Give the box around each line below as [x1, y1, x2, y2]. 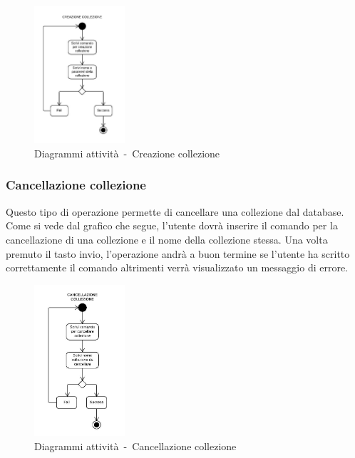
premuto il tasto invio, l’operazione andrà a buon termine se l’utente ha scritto [6, 246, 350, 261]
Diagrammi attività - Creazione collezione [34, 145, 220, 160]
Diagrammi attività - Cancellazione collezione [34, 438, 237, 453]
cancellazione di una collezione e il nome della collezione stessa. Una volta [6, 231, 328, 246]
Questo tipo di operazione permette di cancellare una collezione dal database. [6, 204, 344, 219]
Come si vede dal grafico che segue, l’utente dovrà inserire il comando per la [6, 218, 338, 233]
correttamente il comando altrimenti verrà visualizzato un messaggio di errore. [6, 260, 349, 275]
